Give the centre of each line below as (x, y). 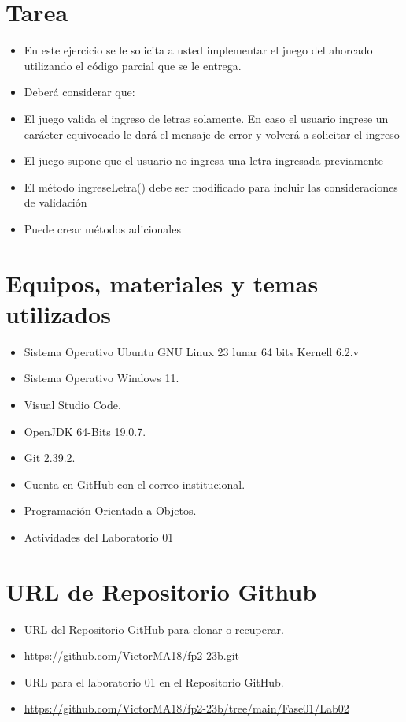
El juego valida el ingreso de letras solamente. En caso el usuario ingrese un (206, 118)
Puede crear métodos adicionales (102, 228)
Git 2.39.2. (50, 458)
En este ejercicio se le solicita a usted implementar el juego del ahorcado (198, 50)
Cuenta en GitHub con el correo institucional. (135, 484)
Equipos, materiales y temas (162, 283)
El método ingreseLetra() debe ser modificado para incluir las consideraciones (211, 186)
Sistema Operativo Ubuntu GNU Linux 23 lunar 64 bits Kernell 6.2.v (192, 351)
